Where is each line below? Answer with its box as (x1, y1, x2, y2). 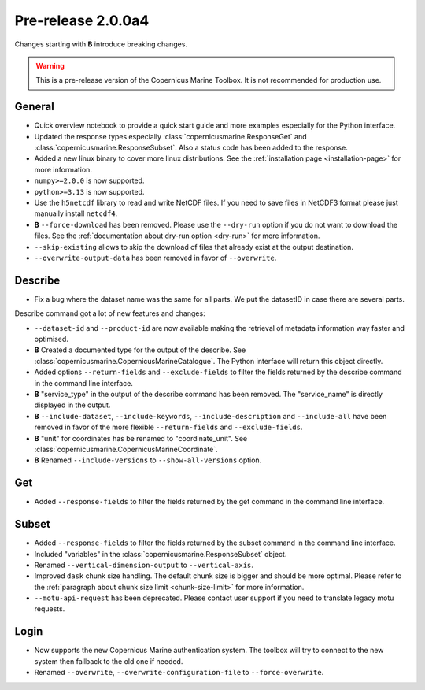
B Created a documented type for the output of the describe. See (34, 345, 246, 354)
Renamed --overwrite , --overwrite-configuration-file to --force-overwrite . (34, 668, 324, 677)
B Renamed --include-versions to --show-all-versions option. (34, 455, 262, 465)
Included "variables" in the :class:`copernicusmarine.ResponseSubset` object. (34, 549, 287, 558)
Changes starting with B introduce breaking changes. (14, 39, 188, 49)
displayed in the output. (34, 400, 111, 410)
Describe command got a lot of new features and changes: (14, 309, 205, 318)
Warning (35, 61, 65, 70)
